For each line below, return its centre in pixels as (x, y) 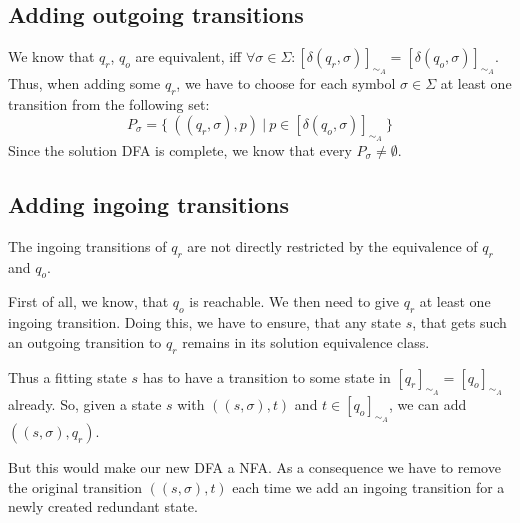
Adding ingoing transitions (148, 203)
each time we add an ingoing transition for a (368, 486)
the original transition (75, 486)
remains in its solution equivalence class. (306, 341)
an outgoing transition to (85, 341)
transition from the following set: (109, 104)
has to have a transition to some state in (266, 376)
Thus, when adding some (84, 83)
